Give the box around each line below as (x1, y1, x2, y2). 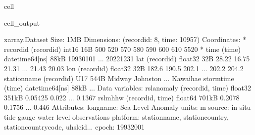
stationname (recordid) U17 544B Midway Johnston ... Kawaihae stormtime (4, 73, 234, 83)
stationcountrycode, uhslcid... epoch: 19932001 (4, 121, 145, 132)
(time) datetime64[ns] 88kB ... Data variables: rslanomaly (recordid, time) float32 (4, 83, 251, 93)
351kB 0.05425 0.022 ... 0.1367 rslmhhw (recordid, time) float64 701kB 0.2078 (4, 92, 240, 102)
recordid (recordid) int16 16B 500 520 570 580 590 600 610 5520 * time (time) (4, 44, 241, 54)
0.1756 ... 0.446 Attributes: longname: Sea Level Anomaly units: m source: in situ (4, 102, 251, 112)
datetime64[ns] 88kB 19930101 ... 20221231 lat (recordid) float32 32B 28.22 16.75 (4, 53, 250, 64)
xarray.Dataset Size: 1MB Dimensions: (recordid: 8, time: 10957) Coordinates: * (4, 34, 247, 45)
